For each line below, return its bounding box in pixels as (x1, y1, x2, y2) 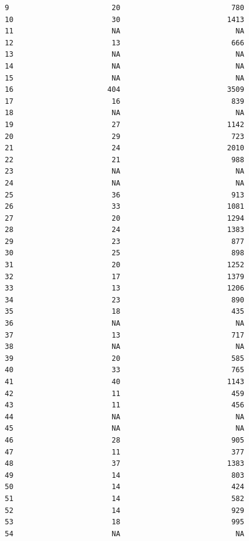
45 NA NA (5, 424, 244, 433)
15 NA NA (5, 73, 244, 82)
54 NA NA (5, 529, 244, 538)
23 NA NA (5, 167, 244, 176)
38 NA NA (5, 342, 244, 351)
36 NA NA (5, 319, 244, 328)
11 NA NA (5, 27, 244, 36)
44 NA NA (5, 412, 244, 421)
